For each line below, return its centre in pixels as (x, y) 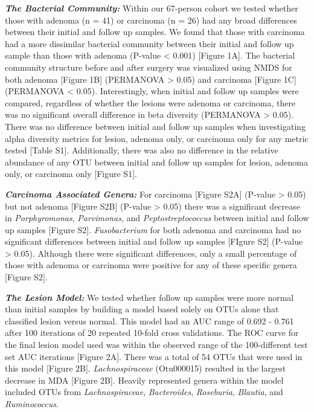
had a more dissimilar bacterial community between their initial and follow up (149, 43)
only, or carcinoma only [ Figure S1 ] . (71, 174)
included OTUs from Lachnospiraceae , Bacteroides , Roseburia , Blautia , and (144, 392)
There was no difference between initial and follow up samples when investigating (155, 126)
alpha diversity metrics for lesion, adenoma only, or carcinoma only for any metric (157, 138)
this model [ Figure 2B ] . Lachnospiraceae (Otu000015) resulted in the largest (146, 368)
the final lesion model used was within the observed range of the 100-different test (156, 345)
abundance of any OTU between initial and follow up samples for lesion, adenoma (156, 162)
